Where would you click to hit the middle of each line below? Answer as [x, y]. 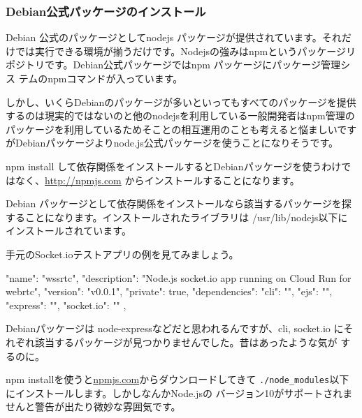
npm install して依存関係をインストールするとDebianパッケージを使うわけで [179, 166]
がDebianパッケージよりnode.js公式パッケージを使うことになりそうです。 [172, 143]
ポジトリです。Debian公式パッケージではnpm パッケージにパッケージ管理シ [178, 65]
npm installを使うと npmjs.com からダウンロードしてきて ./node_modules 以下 [178, 379]
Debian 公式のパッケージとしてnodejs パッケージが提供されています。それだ [179, 37]
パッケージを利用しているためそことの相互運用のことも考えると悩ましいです [181, 129]
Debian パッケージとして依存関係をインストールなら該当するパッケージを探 [179, 203]
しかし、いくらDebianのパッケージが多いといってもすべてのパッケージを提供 [181, 102]
